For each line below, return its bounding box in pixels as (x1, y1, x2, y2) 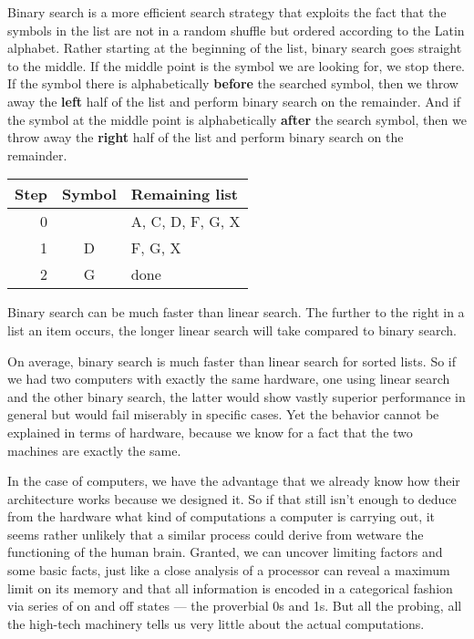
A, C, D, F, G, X (130, 211, 241, 232)
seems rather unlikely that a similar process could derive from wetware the (7, 524, 424, 543)
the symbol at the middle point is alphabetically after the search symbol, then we (7, 109, 467, 129)
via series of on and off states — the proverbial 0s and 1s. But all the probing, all (7, 596, 462, 615)
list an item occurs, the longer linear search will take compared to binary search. (7, 320, 457, 339)
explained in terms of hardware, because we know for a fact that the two (7, 422, 413, 441)
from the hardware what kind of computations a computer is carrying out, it (7, 507, 436, 526)
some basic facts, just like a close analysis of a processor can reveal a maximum (7, 561, 450, 580)
